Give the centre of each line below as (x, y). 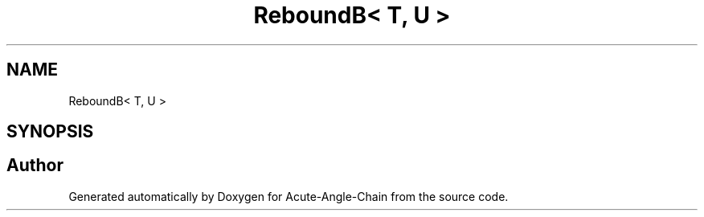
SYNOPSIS (50, 132)
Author (35, 166)
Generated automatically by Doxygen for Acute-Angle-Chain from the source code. (289, 196)
